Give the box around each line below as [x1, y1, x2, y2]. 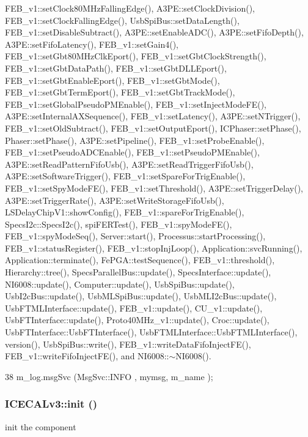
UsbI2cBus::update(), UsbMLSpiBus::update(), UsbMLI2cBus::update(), [5, 289, 277, 302]
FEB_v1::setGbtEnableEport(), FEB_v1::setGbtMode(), [5, 73, 220, 86]
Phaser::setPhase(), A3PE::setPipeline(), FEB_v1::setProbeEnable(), [5, 133, 265, 146]
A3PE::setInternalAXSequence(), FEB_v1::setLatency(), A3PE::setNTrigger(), [5, 110, 301, 122]
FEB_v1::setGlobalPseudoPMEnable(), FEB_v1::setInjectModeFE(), [5, 97, 266, 110]
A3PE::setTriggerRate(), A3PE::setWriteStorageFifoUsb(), [5, 193, 224, 206]
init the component [5, 420, 76, 433]
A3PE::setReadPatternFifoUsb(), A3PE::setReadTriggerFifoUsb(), [5, 157, 254, 170]
